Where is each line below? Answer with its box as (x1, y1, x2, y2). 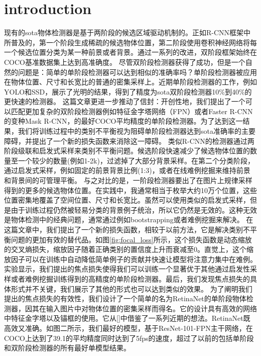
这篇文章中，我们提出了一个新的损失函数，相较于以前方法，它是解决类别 (4, 224, 243, 234)
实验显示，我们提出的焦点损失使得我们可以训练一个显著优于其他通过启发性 (4, 263, 250, 274)
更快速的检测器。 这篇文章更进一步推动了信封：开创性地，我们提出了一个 (4, 96, 245, 107)
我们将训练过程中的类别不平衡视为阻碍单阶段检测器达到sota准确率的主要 (18, 126, 255, 136)
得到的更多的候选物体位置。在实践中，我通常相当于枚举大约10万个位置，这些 (4, 185, 257, 195)
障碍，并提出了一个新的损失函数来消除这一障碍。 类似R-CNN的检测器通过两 (4, 135, 254, 146)
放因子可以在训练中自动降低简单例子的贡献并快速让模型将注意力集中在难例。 (4, 253, 257, 264)
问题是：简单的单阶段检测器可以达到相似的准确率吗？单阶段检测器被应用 (18, 66, 257, 77)
